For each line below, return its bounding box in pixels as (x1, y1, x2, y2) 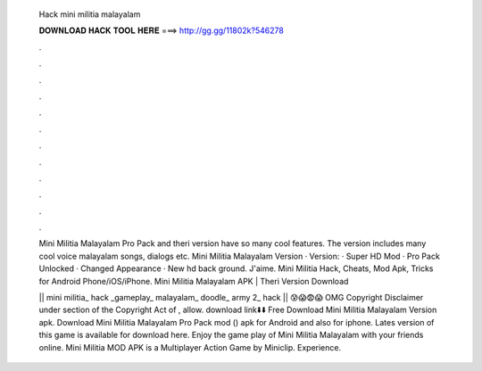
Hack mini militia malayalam (38, 9, 141, 20)
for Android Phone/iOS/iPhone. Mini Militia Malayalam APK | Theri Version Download (38, 276, 349, 286)
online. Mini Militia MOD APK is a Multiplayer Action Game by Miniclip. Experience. (38, 342, 342, 352)
